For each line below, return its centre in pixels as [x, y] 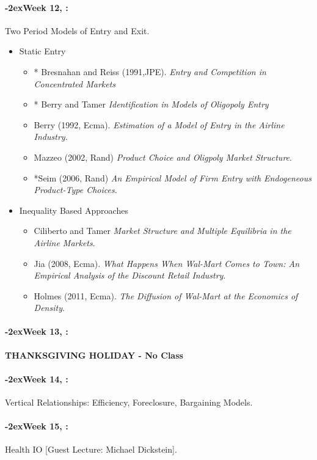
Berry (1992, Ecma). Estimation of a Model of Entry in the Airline [159, 124]
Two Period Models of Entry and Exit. [77, 30]
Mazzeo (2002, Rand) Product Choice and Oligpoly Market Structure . [163, 157]
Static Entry [42, 51]
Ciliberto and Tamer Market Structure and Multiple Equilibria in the [162, 231]
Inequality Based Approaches [74, 210]
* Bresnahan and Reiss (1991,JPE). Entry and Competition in [150, 71]
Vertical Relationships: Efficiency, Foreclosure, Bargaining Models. [129, 402]
